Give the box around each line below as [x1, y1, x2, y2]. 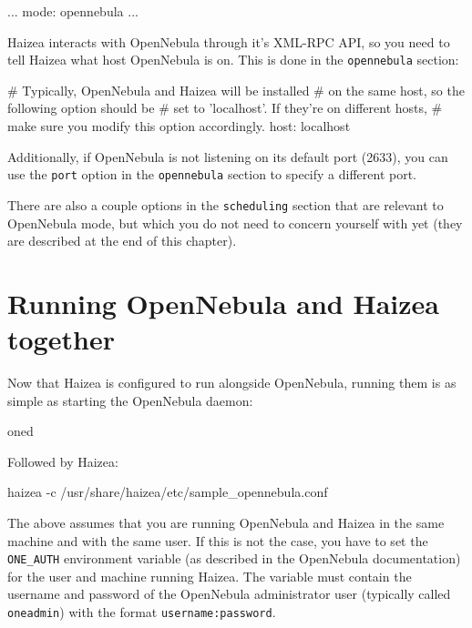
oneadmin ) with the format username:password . [7, 603, 276, 622]
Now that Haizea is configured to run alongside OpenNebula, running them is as [7, 373, 457, 392]
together [7, 320, 115, 358]
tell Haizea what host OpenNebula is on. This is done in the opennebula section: [7, 50, 459, 69]
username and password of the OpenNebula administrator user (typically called [7, 584, 451, 603]
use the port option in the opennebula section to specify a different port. [7, 165, 416, 184]
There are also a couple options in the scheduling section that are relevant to [7, 195, 444, 214]
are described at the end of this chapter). [7, 231, 237, 250]
